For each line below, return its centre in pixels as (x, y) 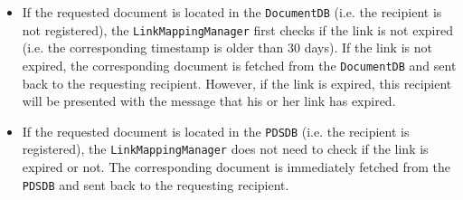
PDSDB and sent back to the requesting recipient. (156, 184)
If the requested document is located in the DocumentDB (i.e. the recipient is (232, 12)
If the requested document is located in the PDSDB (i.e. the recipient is (216, 131)
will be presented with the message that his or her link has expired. (209, 101)
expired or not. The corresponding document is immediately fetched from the (236, 167)
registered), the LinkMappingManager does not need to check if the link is (225, 149)
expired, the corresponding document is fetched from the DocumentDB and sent (239, 65)
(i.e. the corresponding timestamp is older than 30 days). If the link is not (227, 48)
